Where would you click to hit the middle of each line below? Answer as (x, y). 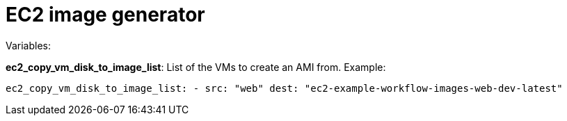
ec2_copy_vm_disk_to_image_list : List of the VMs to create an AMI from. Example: (196, 67)
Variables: (29, 45)
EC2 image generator (105, 15)
